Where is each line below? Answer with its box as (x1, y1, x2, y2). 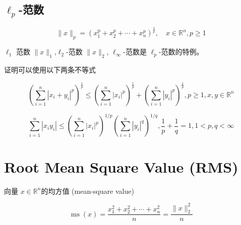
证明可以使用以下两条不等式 (4, 64, 96, 74)
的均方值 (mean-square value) (41, 185, 134, 196)
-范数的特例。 (158, 46, 204, 57)
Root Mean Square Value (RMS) (4, 156, 238, 177)
